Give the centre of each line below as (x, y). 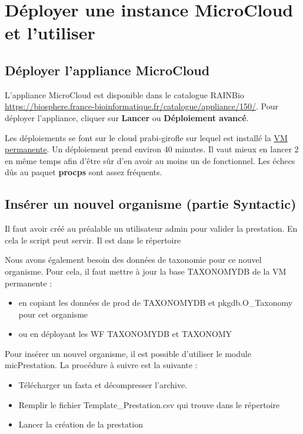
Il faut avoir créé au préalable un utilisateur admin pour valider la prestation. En (151, 228)
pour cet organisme (53, 314)
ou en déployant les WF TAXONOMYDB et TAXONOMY (125, 334)
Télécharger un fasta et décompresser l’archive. (103, 385)
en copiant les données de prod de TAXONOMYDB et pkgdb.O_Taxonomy (156, 303)
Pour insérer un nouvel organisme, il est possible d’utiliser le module (128, 353)
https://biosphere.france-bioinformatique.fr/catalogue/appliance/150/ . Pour (141, 106)
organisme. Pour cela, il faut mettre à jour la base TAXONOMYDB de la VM (146, 271)
